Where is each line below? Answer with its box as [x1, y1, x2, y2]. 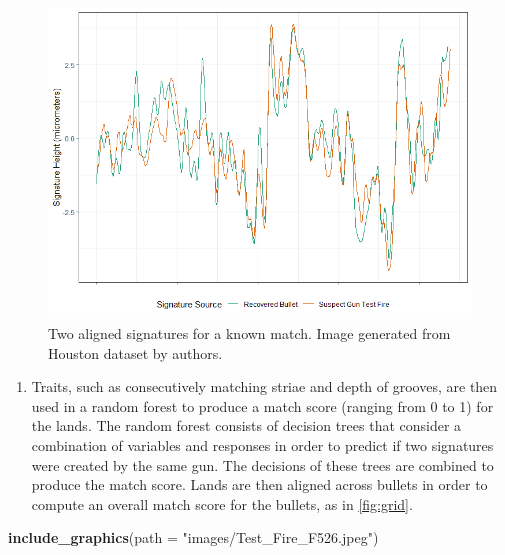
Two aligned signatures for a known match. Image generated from [48, 322, 451, 343]
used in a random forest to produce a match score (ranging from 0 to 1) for [31, 395, 494, 416]
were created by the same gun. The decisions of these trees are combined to [31, 454, 494, 475]
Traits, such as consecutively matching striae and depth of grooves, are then [31, 376, 498, 397]
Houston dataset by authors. [48, 342, 223, 363]
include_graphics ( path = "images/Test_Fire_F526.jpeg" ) [8, 527, 379, 548]
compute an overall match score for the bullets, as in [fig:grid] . [31, 493, 413, 514]
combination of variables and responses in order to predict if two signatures [31, 434, 494, 455]
